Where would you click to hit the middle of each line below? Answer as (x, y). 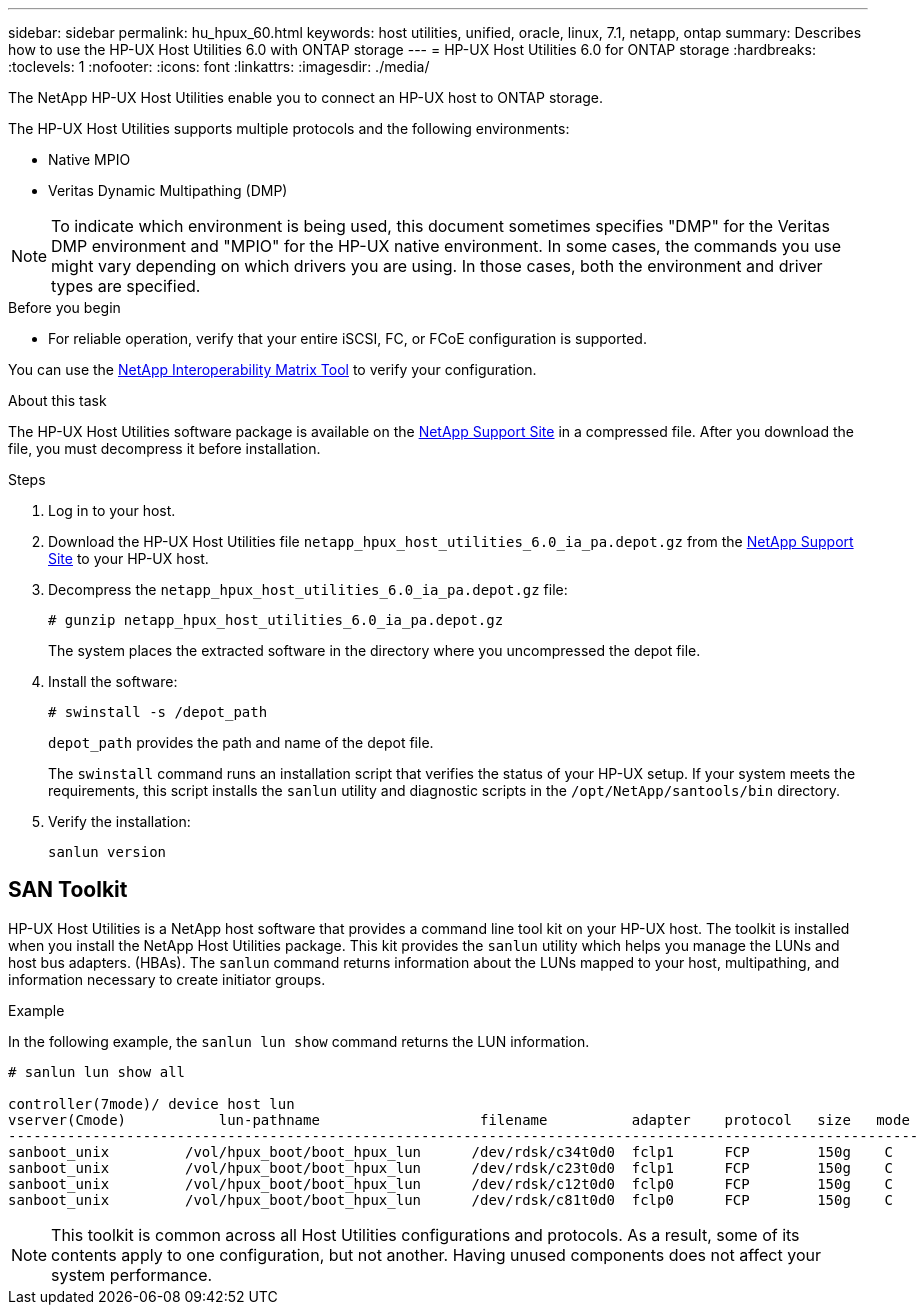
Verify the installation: (119, 821)
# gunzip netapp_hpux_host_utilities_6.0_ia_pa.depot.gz (276, 620)
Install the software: (113, 681)
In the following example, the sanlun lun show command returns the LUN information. (299, 1041)
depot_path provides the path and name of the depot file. (241, 742)
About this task (57, 400)
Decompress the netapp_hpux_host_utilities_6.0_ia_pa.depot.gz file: (308, 589)
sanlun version (107, 852)
